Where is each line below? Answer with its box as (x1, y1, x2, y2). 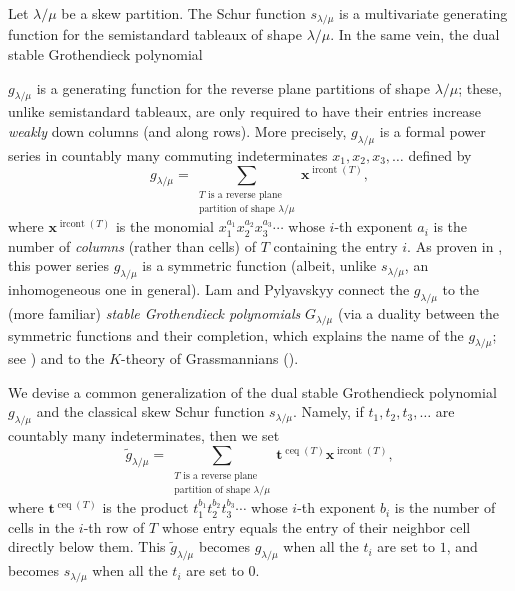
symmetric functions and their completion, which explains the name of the (8, 324, 464, 345)
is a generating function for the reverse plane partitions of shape (36, 77, 430, 98)
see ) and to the (8, 348, 105, 369)
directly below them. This (8, 536, 166, 557)
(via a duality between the (337, 303, 499, 324)
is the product (102, 497, 189, 518)
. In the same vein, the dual (330, 24, 500, 45)
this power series (8, 255, 110, 276)
